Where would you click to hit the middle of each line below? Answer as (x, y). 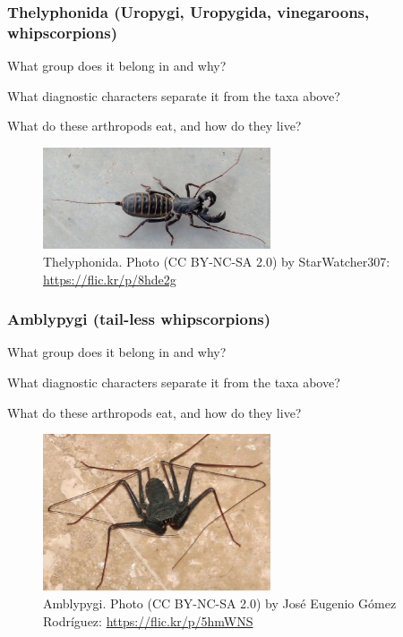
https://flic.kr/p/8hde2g (110, 279)
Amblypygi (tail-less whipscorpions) (139, 319)
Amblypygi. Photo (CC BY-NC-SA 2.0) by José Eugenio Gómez (220, 603)
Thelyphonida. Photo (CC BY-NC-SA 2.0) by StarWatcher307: (217, 262)
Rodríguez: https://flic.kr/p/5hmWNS (148, 620)
